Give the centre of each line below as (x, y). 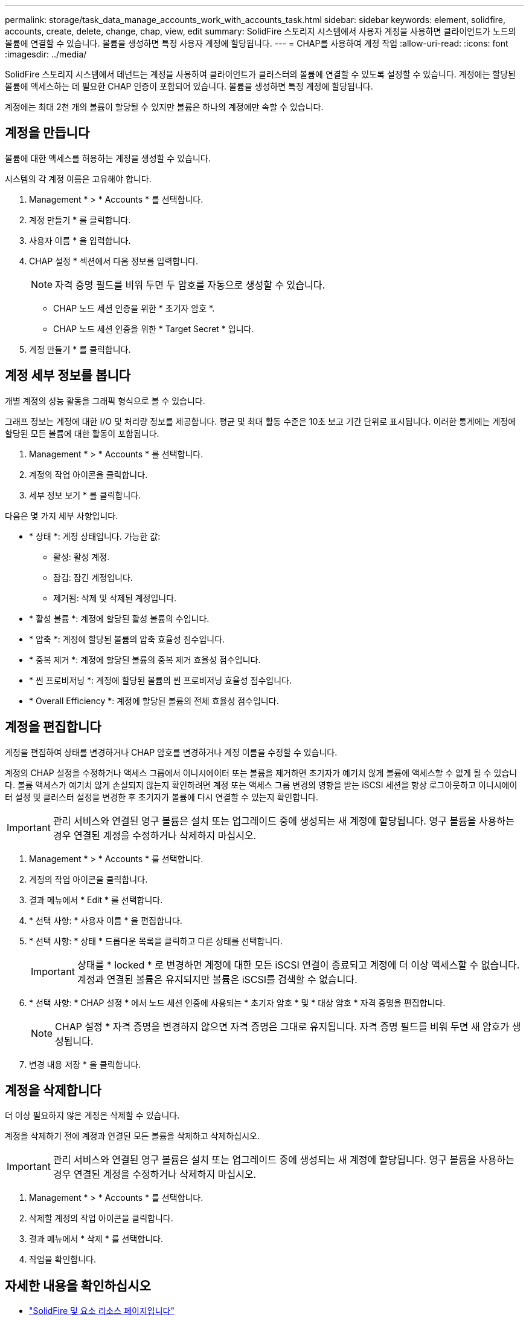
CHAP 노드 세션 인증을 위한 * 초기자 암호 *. (134, 308)
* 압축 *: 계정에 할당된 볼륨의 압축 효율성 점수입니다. (127, 639)
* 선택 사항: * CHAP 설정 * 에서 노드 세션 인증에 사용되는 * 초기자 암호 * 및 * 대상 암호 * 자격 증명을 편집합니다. (237, 1002)
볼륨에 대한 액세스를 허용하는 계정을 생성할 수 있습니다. (108, 158)
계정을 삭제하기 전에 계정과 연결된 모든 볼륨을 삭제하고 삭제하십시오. (132, 1136)
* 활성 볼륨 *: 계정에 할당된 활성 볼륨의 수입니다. (119, 618)
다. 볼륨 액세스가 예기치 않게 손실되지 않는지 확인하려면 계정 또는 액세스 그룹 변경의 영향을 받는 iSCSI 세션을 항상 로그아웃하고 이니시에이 (261, 785)
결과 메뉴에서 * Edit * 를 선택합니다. (96, 900)
